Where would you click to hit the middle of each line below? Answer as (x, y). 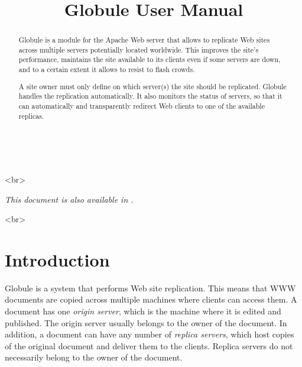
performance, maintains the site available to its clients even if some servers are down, (150, 59)
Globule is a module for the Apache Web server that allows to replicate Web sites (144, 40)
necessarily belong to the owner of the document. (94, 357)
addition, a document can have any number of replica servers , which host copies (150, 334)
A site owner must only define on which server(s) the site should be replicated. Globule (152, 86)
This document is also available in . (69, 199)
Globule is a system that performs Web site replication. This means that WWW (150, 288)
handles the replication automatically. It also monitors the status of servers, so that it (150, 96)
